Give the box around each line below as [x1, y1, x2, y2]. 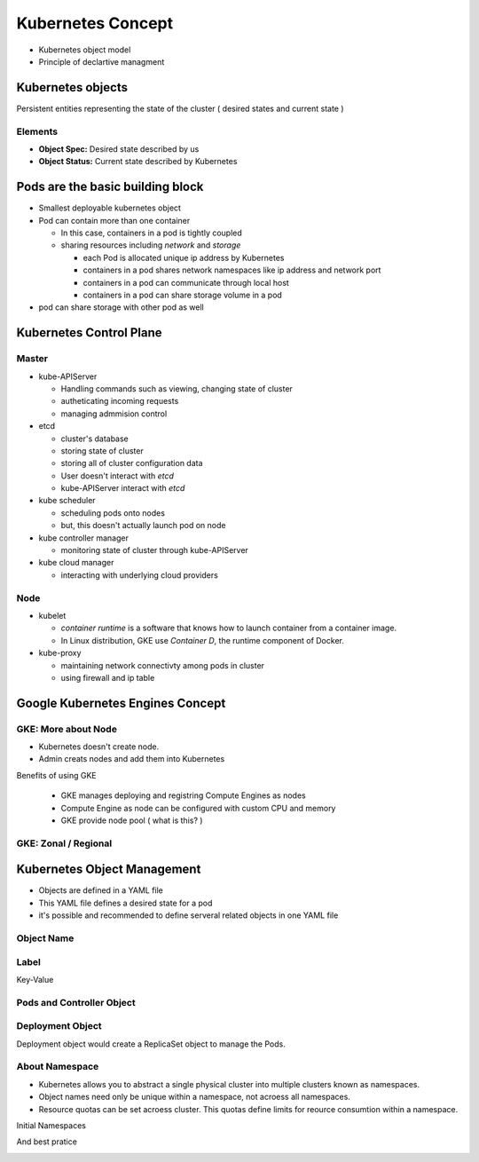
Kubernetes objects [16, 80, 129, 95]
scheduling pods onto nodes [60, 507, 166, 518]
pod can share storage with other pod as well [38, 302, 204, 312]
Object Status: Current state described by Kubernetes [38, 156, 238, 167]
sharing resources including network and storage [60, 240, 241, 250]
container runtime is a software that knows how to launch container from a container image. [60, 622, 397, 634]
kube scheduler [38, 495, 97, 506]
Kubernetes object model [38, 44, 131, 55]
